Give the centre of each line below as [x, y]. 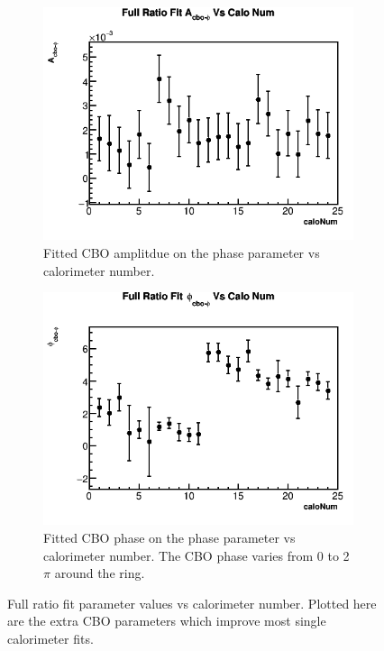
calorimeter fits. [50, 639]
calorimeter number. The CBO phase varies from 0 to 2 [197, 555]
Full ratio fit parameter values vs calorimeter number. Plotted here [192, 603]
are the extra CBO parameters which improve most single [167, 621]
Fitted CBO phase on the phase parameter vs [169, 538]
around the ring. [100, 573]
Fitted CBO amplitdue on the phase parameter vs [182, 252]
